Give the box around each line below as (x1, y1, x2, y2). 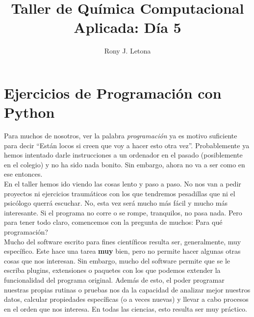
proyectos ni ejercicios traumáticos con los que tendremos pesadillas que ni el (4, 188, 235, 198)
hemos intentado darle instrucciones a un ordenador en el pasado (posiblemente (4, 150, 243, 160)
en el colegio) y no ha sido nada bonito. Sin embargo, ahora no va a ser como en (4, 159, 245, 169)
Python (4, 102, 55, 122)
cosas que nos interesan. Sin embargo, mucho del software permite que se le (4, 255, 230, 265)
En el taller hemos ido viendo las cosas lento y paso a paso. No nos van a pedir (4, 179, 241, 188)
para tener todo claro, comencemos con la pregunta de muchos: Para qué (4, 217, 223, 227)
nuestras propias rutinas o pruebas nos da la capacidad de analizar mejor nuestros (4, 284, 251, 294)
